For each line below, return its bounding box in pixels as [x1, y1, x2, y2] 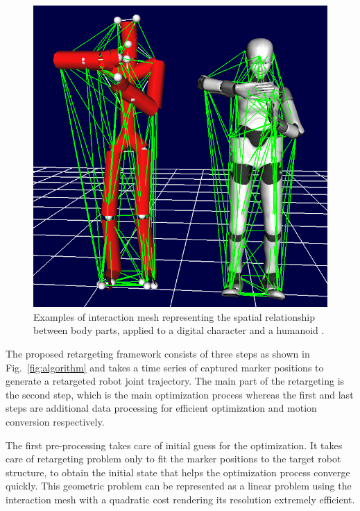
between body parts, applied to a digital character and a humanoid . [33, 323, 325, 337]
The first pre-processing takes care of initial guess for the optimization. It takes [6, 437, 343, 452]
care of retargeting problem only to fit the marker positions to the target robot [6, 451, 341, 466]
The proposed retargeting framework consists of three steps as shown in [6, 346, 310, 361]
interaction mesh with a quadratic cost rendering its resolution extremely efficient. [6, 492, 355, 506]
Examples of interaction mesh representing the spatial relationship [33, 309, 315, 324]
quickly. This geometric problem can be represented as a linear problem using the [6, 478, 352, 493]
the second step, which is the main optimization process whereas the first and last [6, 387, 354, 401]
